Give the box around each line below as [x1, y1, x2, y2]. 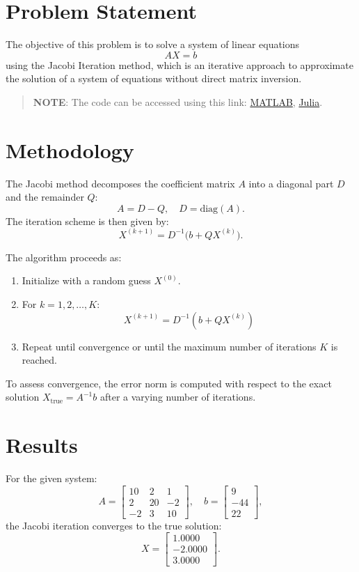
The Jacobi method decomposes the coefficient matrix [6, 176, 235, 190]
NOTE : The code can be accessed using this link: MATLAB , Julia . [33, 94, 323, 109]
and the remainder [6, 190, 84, 204]
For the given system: [6, 471, 97, 486]
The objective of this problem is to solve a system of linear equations [6, 37, 300, 52]
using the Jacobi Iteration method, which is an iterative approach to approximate [6, 57, 353, 72]
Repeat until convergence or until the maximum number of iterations [22, 339, 317, 353]
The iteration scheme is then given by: [6, 213, 169, 228]
